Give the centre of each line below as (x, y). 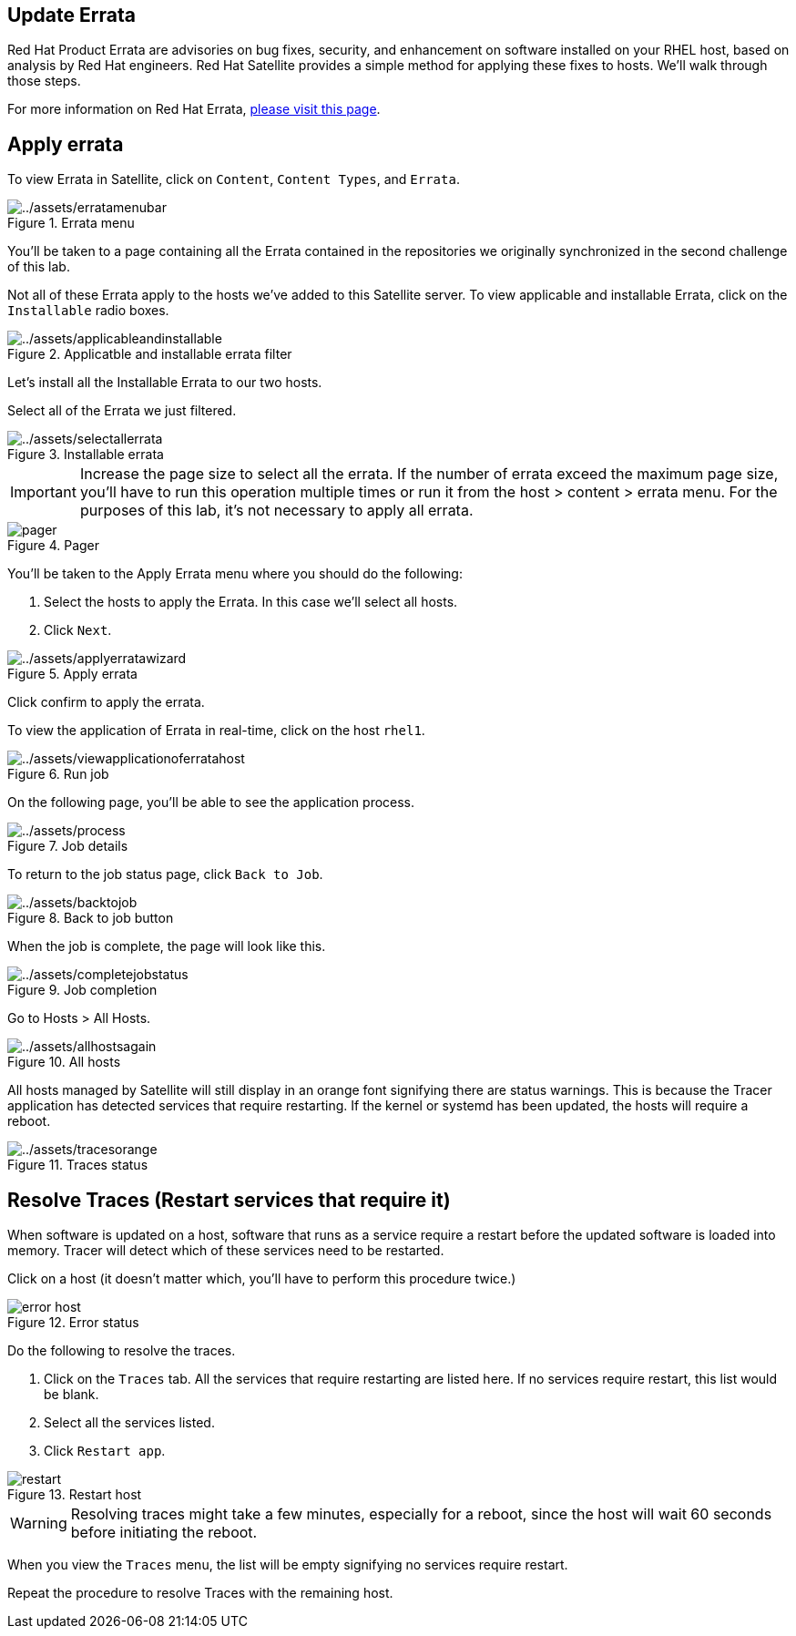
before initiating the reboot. (164, 1533)
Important (43, 492)
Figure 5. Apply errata (72, 674)
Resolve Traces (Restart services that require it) (229, 1200)
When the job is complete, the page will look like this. (167, 946)
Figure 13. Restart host (75, 1495)
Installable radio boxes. (88, 311)
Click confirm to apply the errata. (106, 702)
